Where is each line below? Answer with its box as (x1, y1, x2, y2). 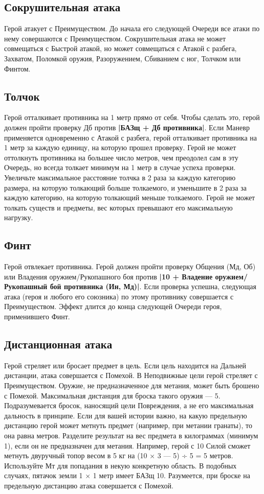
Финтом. (4, 63, 31, 74)
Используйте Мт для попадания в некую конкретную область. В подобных (4, 460, 237, 471)
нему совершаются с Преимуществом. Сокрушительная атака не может (4, 33, 226, 43)
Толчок (4, 88, 40, 104)
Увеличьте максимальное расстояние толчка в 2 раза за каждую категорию (4, 172, 236, 182)
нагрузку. (4, 212, 33, 223)
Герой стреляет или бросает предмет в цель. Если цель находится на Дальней (4, 360, 247, 370)
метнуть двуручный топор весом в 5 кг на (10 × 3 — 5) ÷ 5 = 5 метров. (4, 450, 233, 461)
